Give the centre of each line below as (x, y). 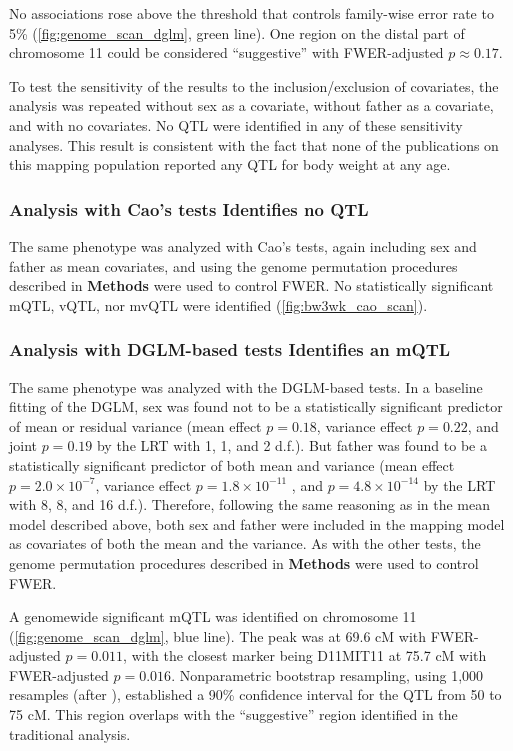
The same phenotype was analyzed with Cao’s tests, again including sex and (243, 245)
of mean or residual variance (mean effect (135, 425)
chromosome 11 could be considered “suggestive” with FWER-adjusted (226, 52)
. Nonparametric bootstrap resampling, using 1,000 (327, 674)
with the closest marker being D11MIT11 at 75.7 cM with (309, 655)
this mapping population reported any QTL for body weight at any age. (230, 164)
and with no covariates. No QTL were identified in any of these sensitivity (236, 124)
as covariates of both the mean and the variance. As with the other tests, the (245, 543)
